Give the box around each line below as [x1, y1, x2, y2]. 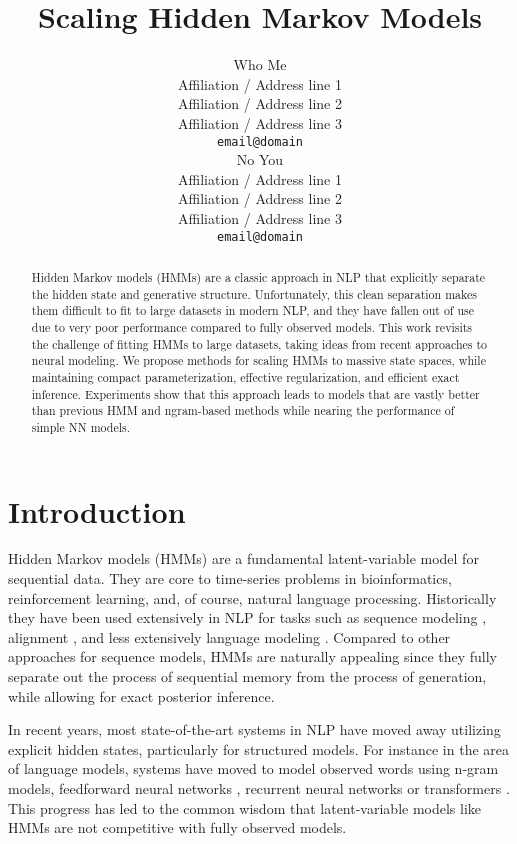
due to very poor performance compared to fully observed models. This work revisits [31, 318, 473, 335]
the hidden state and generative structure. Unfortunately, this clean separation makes [31, 285, 477, 302]
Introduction [8, 490, 186, 531]
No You [236, 149, 284, 170]
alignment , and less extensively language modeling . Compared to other [8, 626, 451, 647]
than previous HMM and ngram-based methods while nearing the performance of [31, 402, 455, 419]
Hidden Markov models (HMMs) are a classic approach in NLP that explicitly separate [31, 268, 486, 285]
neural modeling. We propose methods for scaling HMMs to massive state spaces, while [31, 352, 486, 369]
